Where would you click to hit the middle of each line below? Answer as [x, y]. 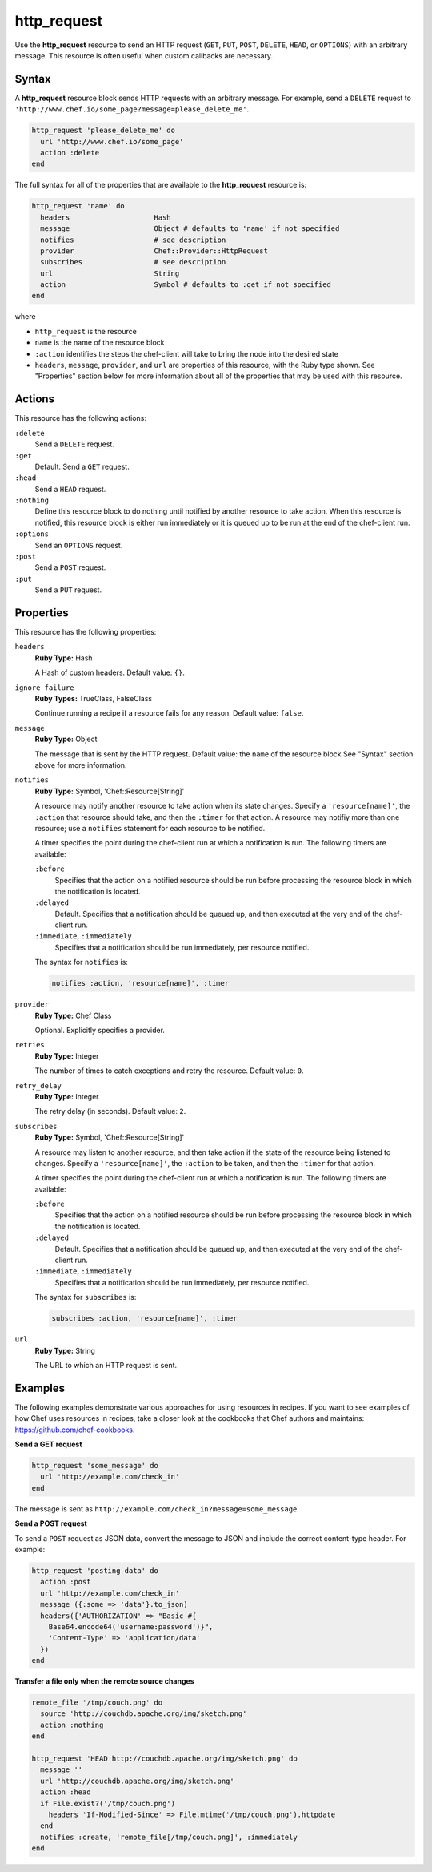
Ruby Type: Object [66, 739]
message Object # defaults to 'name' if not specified [190, 229]
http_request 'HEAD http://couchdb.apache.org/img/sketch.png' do [164, 1758]
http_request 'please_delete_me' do [104, 131]
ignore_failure [45, 688]
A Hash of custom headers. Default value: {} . [110, 672]
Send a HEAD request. [70, 489]
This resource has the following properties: [86, 632]
